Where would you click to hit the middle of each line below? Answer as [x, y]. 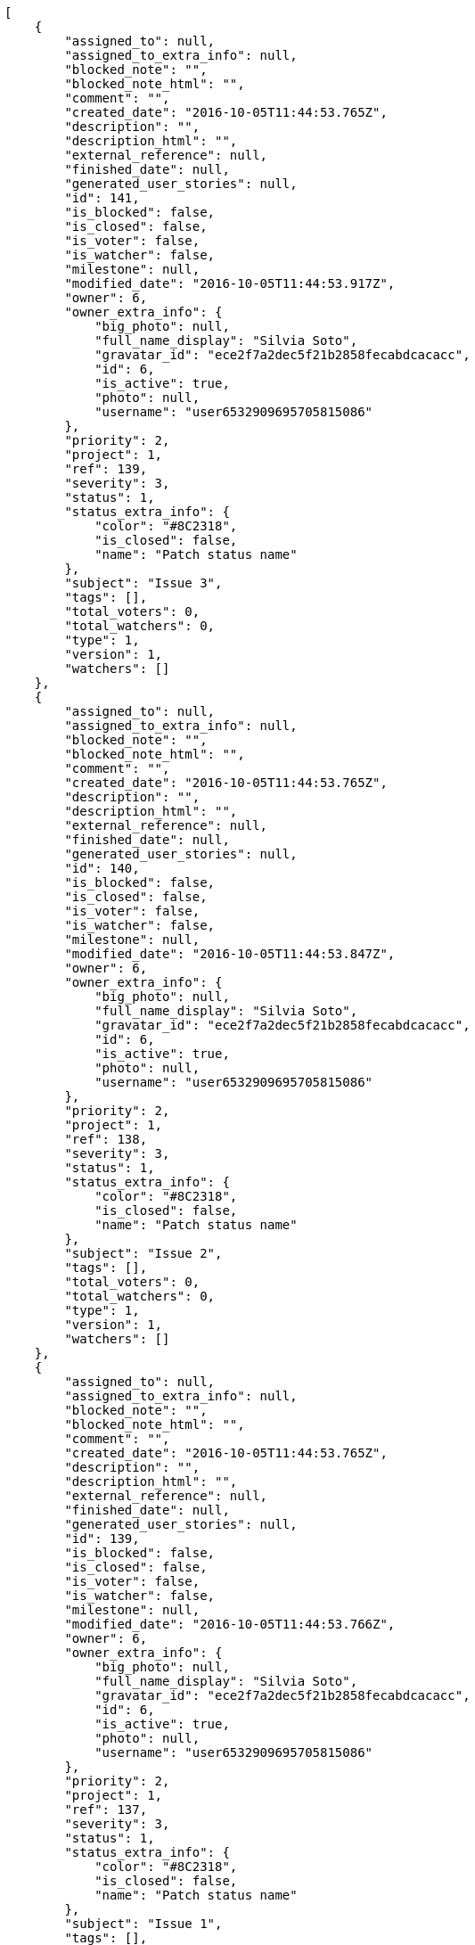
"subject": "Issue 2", [143, 1253]
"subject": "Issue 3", [143, 583]
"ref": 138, [106, 1139]
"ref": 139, [106, 469]
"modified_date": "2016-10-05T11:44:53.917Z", [230, 283]
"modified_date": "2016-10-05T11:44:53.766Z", [230, 1624]
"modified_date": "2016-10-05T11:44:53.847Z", [230, 954]
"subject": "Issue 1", [143, 1924]
